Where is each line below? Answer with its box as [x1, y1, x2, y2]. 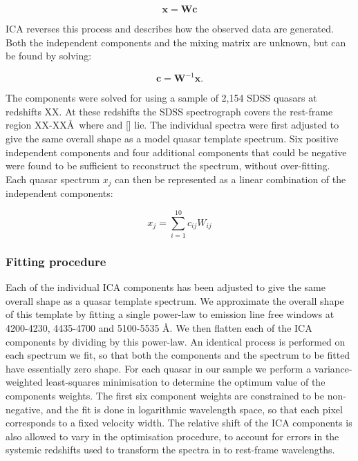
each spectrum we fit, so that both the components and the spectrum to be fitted [6, 348, 350, 362]
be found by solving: [6, 48, 92, 63]
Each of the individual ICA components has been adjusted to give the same [6, 280, 326, 294]
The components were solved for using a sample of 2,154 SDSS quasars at [6, 91, 317, 105]
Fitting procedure [6, 252, 106, 270]
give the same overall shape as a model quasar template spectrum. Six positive [6, 131, 339, 146]
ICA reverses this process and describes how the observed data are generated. [6, 21, 334, 35]
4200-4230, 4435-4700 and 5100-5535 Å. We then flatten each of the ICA [6, 321, 312, 335]
